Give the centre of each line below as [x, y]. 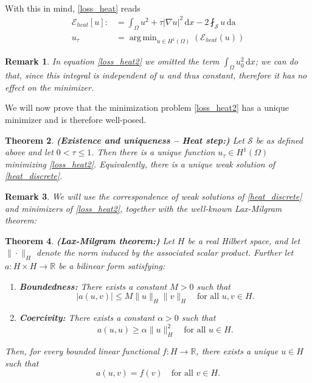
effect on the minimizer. [50, 87]
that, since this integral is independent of [81, 75]
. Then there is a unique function [153, 152]
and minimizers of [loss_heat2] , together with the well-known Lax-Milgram [144, 208]
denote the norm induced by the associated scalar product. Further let [165, 252]
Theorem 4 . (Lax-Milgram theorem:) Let [90, 240]
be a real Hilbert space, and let [244, 240]
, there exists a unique [237, 351]
